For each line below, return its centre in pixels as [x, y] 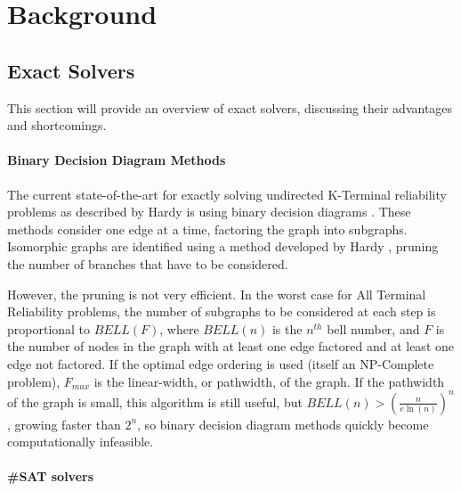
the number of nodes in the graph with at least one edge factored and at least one [230, 346]
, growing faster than [64, 424]
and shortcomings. [57, 125]
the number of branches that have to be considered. [148, 263]
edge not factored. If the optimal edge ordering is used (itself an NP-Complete [221, 363]
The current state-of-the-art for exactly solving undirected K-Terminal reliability [227, 194]
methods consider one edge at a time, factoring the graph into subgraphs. [207, 229]
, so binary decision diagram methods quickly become [283, 424]
